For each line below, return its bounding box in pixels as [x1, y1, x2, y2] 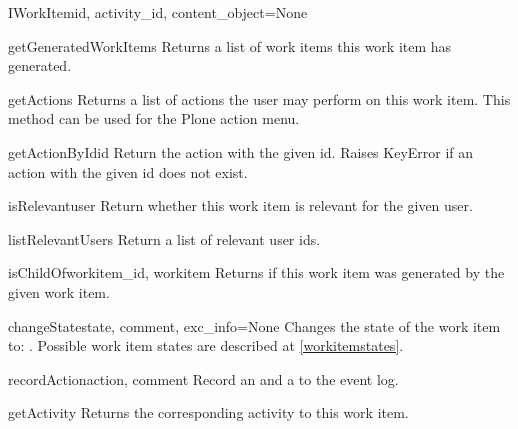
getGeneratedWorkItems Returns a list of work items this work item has [8, 35, 452, 56]
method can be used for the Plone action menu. [8, 108, 300, 129]
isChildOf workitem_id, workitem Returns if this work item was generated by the [8, 262, 505, 283]
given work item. [8, 281, 110, 302]
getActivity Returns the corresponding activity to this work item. [8, 402, 409, 423]
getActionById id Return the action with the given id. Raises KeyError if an [8, 141, 474, 162]
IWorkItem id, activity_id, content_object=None [8, 2, 308, 22]
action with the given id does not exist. [8, 161, 248, 182]
